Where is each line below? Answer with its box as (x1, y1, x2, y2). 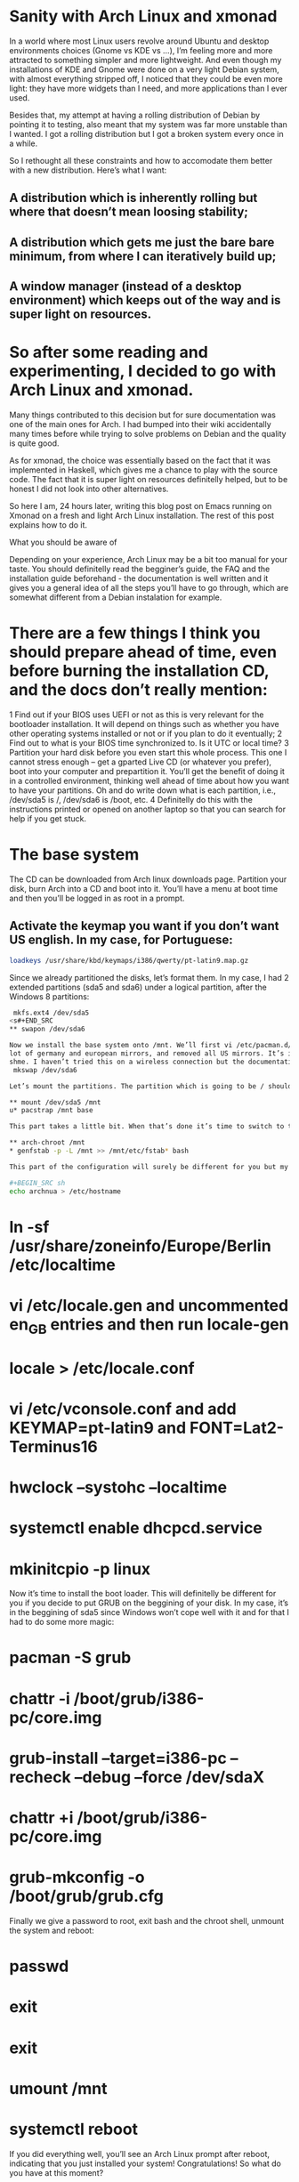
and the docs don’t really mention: (9, 680, 269, 700)
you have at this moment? (9, 2167, 104, 2178)
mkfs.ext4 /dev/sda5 (12, 1008, 90, 1017)
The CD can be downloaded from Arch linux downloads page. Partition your (9, 874, 287, 885)
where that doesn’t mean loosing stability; (9, 205, 249, 220)
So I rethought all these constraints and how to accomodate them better (9, 155, 273, 166)
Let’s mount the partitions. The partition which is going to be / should (9, 1081, 293, 1091)
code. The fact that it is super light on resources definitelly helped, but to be (9, 474, 288, 485)
